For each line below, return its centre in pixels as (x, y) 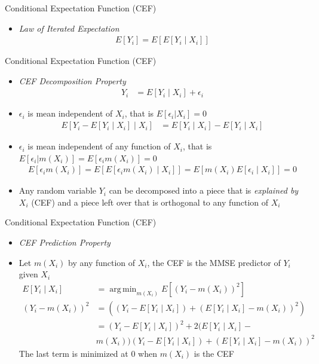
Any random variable (58, 190)
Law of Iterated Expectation (69, 28)
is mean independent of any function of (99, 146)
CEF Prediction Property (65, 242)
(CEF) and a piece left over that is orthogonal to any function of (150, 202)
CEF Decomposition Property (72, 80)
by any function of (102, 262)
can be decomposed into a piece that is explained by (204, 190)
